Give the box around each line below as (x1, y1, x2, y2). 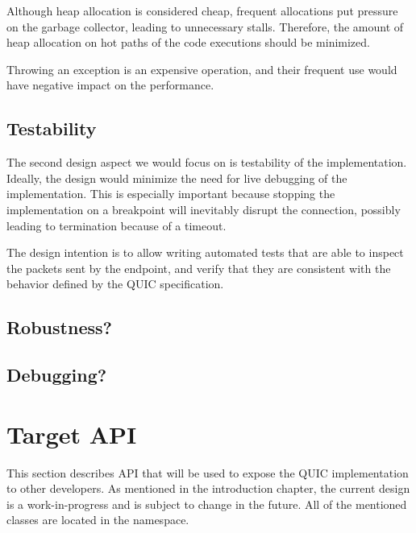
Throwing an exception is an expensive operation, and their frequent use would (6, 60, 397, 77)
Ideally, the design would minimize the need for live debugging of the (6, 169, 347, 186)
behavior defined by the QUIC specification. (6, 275, 224, 292)
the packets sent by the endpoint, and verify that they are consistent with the (6, 259, 391, 276)
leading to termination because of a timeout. (6, 217, 227, 233)
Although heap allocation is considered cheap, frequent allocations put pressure (6, 2, 398, 19)
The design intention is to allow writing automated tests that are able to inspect (6, 244, 404, 261)
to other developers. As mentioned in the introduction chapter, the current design (6, 480, 410, 497)
